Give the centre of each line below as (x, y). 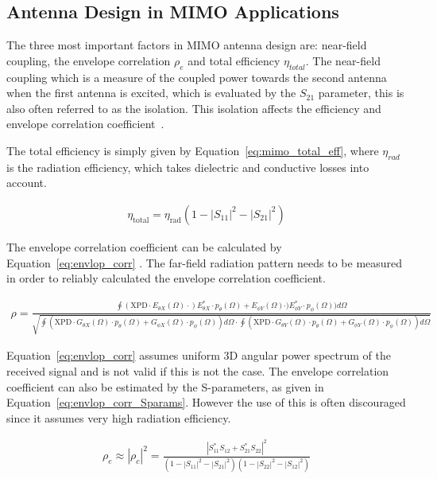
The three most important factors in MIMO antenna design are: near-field (187, 45)
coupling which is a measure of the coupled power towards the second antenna (197, 77)
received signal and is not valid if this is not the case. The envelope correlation (198, 370)
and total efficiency (234, 60)
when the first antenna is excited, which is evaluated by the (151, 93)
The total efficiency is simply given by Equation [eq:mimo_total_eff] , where (193, 150)
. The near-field (343, 60)
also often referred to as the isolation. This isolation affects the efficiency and (194, 108)
